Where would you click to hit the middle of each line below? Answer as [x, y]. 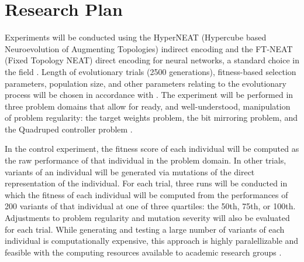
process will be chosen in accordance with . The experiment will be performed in [149, 95]
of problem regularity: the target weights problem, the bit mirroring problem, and [151, 118]
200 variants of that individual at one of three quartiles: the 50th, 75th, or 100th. [150, 206]
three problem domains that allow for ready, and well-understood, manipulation [148, 106]
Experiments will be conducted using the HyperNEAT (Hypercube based [136, 37]
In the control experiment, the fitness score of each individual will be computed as [152, 149]
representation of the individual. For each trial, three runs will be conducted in [146, 183]
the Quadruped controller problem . [69, 129]
